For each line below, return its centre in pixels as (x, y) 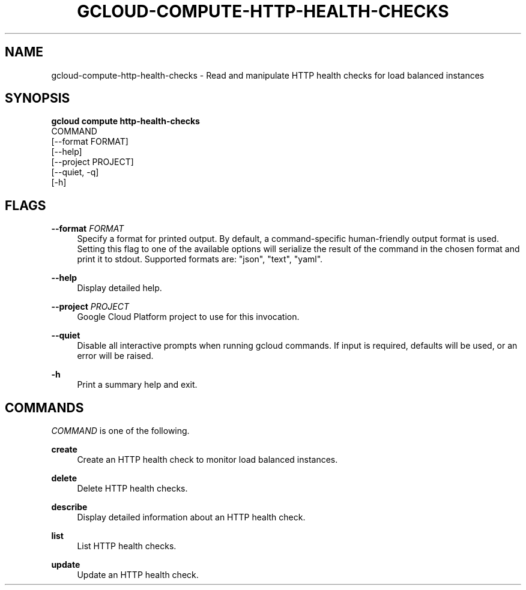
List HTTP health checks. (127, 546)
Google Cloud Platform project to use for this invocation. (188, 317)
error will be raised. (115, 356)
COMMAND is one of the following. (120, 431)
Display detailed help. (119, 288)
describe (69, 507)
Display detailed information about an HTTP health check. (191, 517)
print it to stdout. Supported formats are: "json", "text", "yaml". (200, 259)
